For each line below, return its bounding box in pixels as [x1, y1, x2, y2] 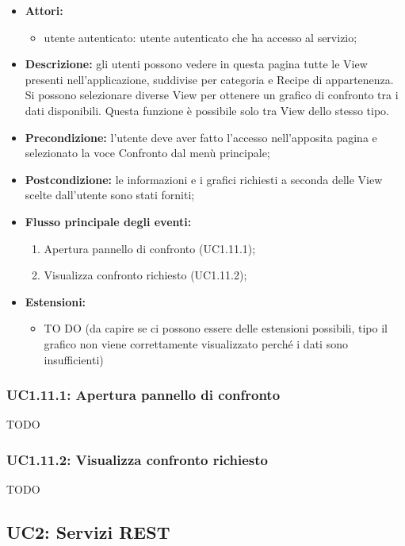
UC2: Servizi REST [6, 520, 170, 544]
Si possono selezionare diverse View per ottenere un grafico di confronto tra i [25, 87, 399, 103]
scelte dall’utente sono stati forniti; [25, 186, 195, 203]
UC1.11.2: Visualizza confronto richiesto [6, 449, 268, 469]
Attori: [25, 2, 63, 18]
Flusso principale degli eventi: [25, 213, 192, 229]
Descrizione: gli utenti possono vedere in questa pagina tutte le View [25, 56, 368, 72]
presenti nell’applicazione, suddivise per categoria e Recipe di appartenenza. [25, 71, 394, 87]
